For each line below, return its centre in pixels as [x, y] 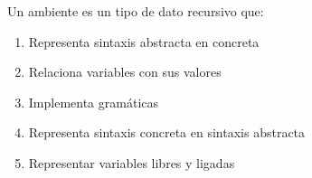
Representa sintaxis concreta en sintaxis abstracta [167, 132]
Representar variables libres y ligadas [132, 162]
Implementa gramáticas [94, 102]
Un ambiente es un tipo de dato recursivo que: [136, 11]
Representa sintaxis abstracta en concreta [144, 41]
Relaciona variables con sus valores [125, 72]
